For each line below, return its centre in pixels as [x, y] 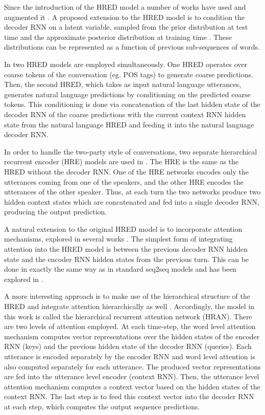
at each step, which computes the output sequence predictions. [102, 406]
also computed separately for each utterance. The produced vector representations [132, 366]
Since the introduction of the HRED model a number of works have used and [125, 7]
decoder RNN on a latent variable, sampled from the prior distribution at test [126, 27]
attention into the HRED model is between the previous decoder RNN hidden [126, 249]
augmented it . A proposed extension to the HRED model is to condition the [125, 17]
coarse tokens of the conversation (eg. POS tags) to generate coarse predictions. [129, 74]
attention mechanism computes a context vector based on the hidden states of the [132, 386]
